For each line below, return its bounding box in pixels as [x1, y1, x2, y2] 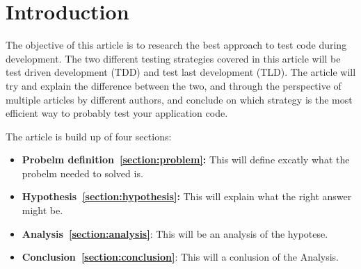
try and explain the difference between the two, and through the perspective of [6, 78, 342, 92]
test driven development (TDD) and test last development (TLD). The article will [6, 65, 356, 79]
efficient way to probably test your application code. [6, 106, 228, 120]
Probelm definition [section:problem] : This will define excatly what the [22, 152, 350, 167]
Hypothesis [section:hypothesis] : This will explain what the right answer [22, 189, 352, 204]
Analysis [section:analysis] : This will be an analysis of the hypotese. [22, 226, 328, 241]
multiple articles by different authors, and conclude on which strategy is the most [6, 92, 353, 106]
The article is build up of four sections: [6, 129, 172, 143]
